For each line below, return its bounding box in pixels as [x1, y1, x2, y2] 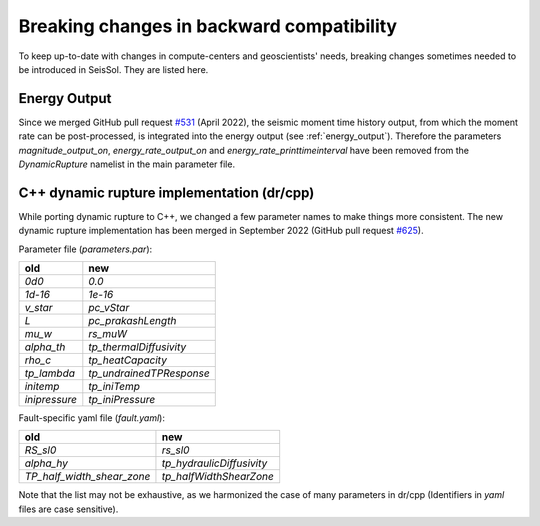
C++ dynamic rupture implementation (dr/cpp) [18, 184, 315, 201]
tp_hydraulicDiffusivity [161, 456, 268, 470]
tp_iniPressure [88, 393, 156, 407]
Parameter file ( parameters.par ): [18, 243, 153, 255]
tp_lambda [24, 366, 75, 380]
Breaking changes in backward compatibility [18, 15, 398, 37]
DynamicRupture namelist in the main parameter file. [18, 158, 235, 170]
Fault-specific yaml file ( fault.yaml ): [18, 412, 165, 424]
